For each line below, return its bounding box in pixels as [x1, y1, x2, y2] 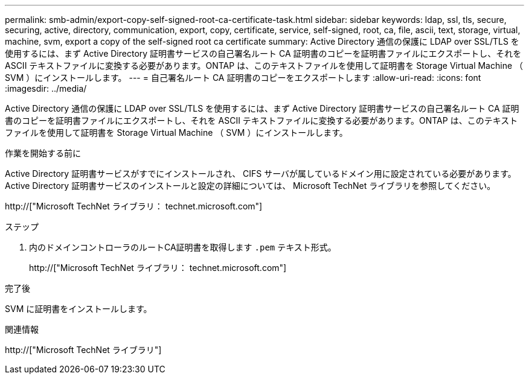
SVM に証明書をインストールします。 [5, 304, 152, 314]
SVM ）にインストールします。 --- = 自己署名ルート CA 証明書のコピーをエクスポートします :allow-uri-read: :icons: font [5, 72, 481, 83]
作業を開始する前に [5, 148, 81, 158]
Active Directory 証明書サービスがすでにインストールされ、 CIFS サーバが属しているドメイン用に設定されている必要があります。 [5, 168, 516, 179]
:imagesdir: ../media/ [5, 83, 87, 94]
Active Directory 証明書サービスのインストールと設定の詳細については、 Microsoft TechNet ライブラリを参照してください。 [5, 180, 496, 191]
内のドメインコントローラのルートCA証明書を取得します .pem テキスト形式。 [29, 242, 336, 252]
